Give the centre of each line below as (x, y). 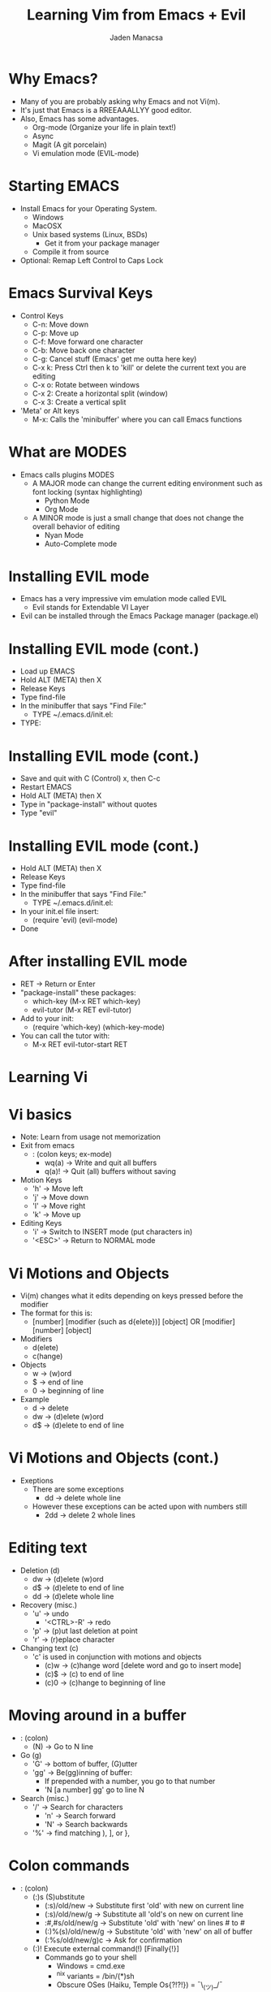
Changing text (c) (49, 1648)
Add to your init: (47, 1019)
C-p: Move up (56, 333)
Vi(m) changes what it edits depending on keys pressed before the (131, 1296)
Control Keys (42, 315)
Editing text (48, 1548)
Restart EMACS (46, 787)
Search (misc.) (45, 1799)
